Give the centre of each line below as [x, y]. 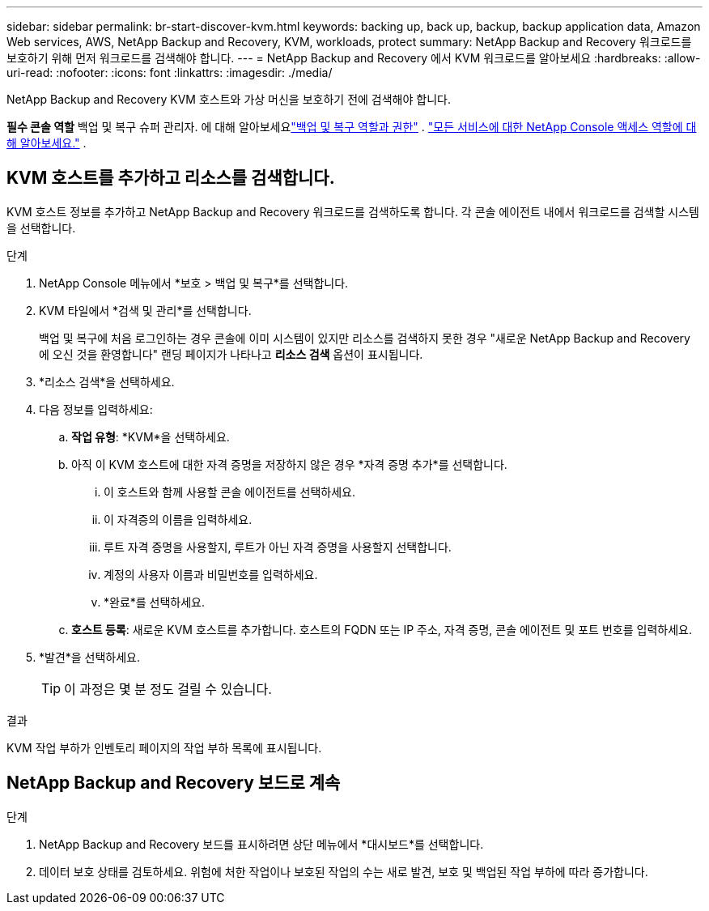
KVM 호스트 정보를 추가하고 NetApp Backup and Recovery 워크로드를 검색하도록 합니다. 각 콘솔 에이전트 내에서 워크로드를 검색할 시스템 [353, 211]
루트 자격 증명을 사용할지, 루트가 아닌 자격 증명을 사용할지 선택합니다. [278, 547]
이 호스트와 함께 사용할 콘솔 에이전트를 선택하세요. [230, 492]
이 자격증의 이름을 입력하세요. [178, 519]
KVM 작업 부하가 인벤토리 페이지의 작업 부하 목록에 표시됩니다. [164, 747]
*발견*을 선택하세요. [90, 657]
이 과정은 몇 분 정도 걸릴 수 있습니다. [168, 689]
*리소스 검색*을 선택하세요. [107, 381]
